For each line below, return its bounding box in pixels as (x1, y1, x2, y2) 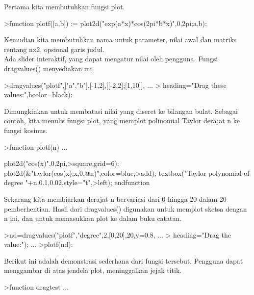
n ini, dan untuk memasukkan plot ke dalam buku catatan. (4, 213, 182, 223)
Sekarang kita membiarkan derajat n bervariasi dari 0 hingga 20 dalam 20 (4, 193, 227, 204)
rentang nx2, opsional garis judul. (4, 44, 105, 54)
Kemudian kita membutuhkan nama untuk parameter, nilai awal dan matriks (4, 34, 237, 45)
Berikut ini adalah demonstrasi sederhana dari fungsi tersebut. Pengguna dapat (4, 255, 243, 266)
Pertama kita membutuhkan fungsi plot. (4, 1, 125, 11)
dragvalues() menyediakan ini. (4, 63, 94, 73)
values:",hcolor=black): (4, 89, 73, 100)
